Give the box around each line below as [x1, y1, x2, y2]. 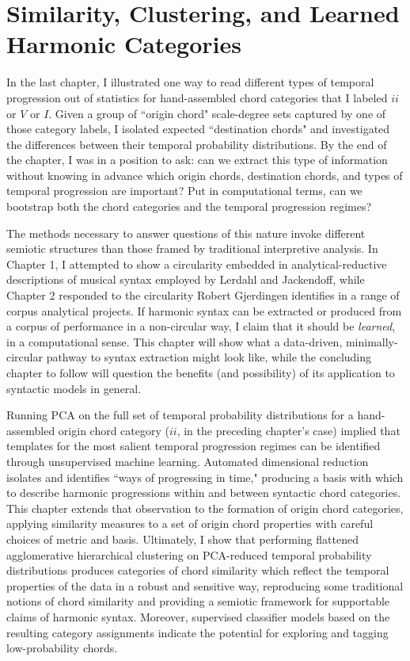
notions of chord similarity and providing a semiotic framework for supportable [6, 593, 390, 609]
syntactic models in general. [6, 380, 142, 396]
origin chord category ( [58, 422, 169, 438]
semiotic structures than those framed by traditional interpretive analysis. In [6, 240, 378, 257]
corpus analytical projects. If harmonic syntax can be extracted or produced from [6, 302, 402, 319]
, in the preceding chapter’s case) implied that [177, 422, 401, 438]
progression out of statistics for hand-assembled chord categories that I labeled [6, 89, 388, 105]
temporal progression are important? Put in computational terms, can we [6, 182, 363, 199]
